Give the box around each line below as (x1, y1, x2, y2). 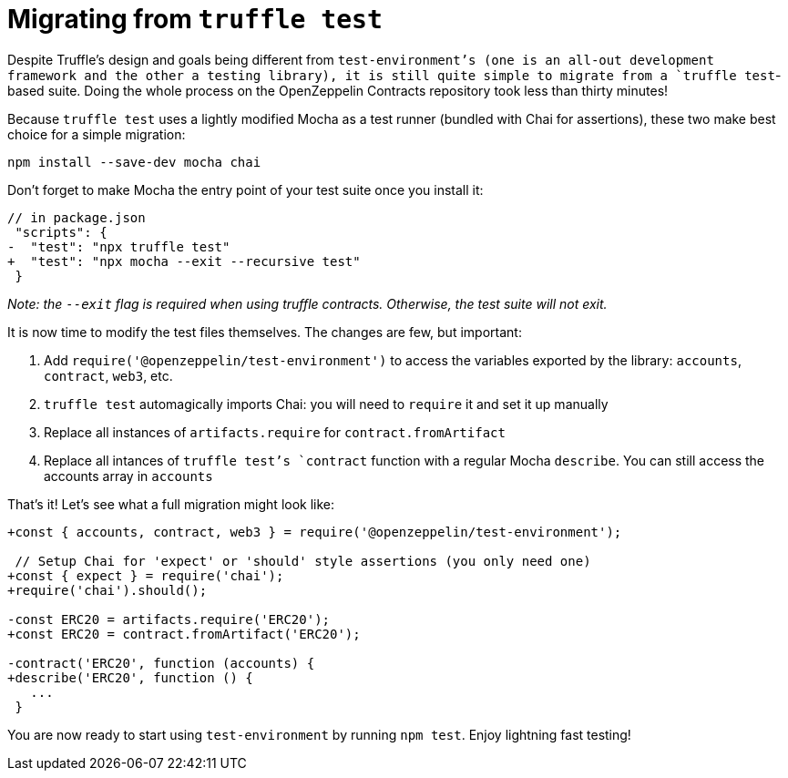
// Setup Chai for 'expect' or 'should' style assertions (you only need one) (15, 553, 591, 568)
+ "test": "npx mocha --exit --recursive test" (7, 253, 361, 269)
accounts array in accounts (44, 467, 213, 484)
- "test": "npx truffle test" (7, 239, 230, 254)
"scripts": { (15, 224, 107, 240)
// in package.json (7, 210, 146, 225)
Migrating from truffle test (7, 4, 383, 35)
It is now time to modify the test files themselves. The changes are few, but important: (7, 323, 522, 340)
